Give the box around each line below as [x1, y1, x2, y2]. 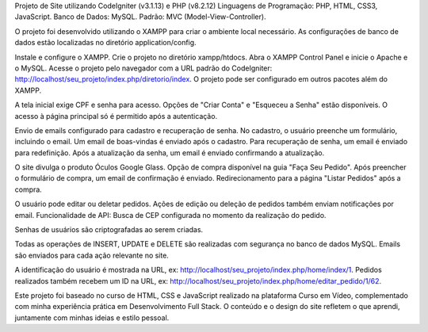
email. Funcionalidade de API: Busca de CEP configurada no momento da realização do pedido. [14, 210, 327, 219]
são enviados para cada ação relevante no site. [14, 250, 170, 260]
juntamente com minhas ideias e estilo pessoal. [14, 313, 170, 322]
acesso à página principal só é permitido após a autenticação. [14, 111, 218, 120]
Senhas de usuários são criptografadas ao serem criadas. [14, 225, 204, 235]
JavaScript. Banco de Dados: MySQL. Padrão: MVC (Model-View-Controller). [14, 12, 266, 21]
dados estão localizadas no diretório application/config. [14, 38, 197, 48]
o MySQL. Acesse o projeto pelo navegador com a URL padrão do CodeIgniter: [14, 63, 273, 73]
